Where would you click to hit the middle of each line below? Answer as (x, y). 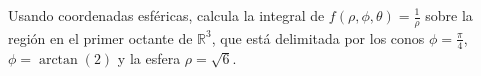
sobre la (449, 15)
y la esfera (149, 57)
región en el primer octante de (100, 37)
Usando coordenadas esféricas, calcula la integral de (166, 15)
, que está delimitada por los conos (318, 37)
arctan (58, 59)
